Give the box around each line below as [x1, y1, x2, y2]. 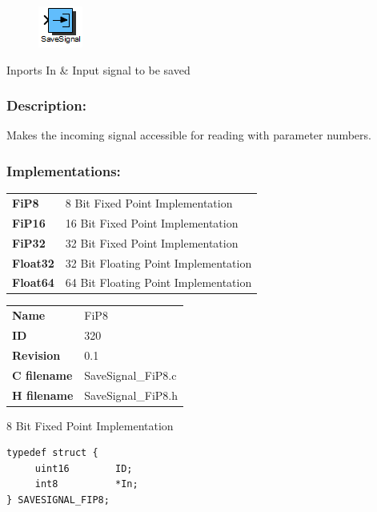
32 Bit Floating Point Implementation [65, 254, 252, 271]
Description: [6, 95, 86, 115]
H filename [12, 386, 74, 403]
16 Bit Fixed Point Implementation [65, 214, 239, 231]
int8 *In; [34, 478, 138, 490]
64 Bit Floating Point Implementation [65, 274, 252, 291]
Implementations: [6, 160, 121, 180]
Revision [12, 346, 61, 363]
